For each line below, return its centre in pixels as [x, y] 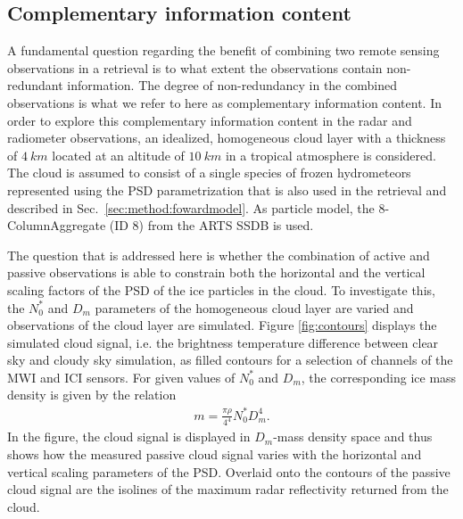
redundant [35, 85]
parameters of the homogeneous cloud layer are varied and [254, 307]
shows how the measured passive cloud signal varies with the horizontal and [215, 454]
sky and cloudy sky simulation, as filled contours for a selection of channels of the [230, 360]
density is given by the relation [92, 395]
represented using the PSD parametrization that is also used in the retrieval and [227, 189]
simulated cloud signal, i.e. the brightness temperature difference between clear [223, 342]
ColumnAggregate [57, 225]
